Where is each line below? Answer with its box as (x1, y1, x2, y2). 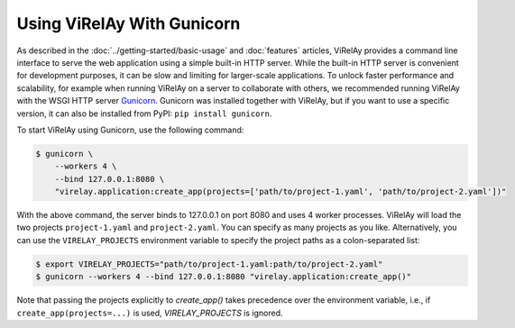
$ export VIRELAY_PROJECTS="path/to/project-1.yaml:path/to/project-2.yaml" (35, 259, 383, 269)
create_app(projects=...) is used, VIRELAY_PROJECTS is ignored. (16, 307, 283, 318)
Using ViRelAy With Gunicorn (16, 14, 241, 33)
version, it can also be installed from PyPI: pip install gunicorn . (16, 108, 272, 119)
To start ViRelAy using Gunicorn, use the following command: (16, 124, 244, 135)
